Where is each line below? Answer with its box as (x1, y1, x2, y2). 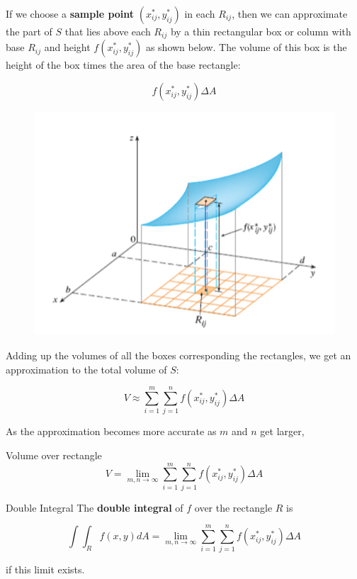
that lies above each (64, 24, 151, 38)
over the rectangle (194, 500, 273, 515)
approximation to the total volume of (6, 361, 167, 376)
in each (184, 6, 215, 21)
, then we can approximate (232, 6, 348, 21)
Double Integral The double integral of (6, 500, 183, 515)
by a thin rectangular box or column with (170, 24, 351, 38)
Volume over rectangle (6, 447, 102, 462)
